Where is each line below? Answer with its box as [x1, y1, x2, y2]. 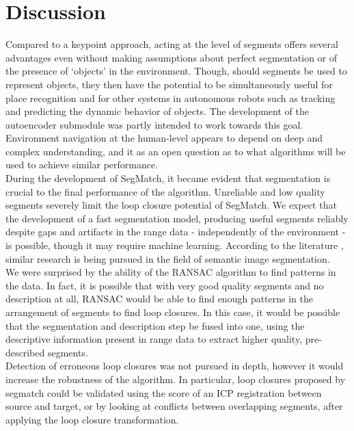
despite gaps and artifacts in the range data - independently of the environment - [5, 224, 346, 239]
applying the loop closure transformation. [5, 412, 179, 426]
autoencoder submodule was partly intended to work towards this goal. [5, 117, 303, 131]
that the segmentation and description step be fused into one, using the [5, 318, 305, 332]
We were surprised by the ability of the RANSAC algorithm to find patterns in [5, 265, 336, 279]
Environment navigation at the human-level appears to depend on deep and [5, 131, 323, 145]
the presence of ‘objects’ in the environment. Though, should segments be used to [5, 64, 347, 78]
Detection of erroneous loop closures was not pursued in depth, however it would [5, 358, 344, 373]
